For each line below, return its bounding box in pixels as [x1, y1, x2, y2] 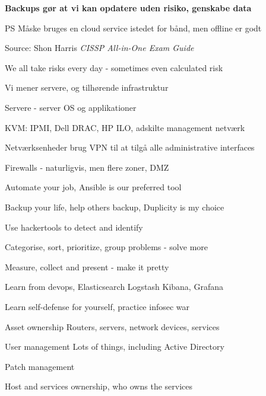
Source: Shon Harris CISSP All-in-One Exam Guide [5, 41, 194, 54]
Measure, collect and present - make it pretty [5, 260, 169, 273]
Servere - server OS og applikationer [5, 101, 137, 113]
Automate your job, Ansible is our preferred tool [5, 181, 182, 193]
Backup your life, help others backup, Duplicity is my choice [5, 200, 224, 213]
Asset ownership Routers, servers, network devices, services [5, 320, 220, 333]
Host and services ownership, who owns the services [5, 380, 192, 392]
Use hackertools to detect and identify [5, 221, 143, 233]
